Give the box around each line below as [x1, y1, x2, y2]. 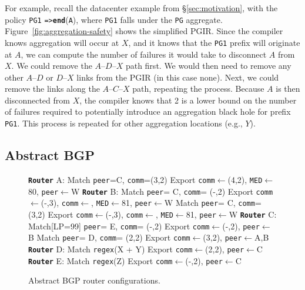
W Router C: [229, 208, 277, 220]
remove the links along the [5, 82, 100, 95]
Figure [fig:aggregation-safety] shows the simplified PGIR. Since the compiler [5, 25, 283, 37]
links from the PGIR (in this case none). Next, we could [76, 71, 279, 83]
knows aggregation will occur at [5, 36, 119, 48]
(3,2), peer [203, 231, 242, 244]
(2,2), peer [205, 242, 244, 255]
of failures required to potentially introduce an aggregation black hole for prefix [5, 105, 291, 118]
